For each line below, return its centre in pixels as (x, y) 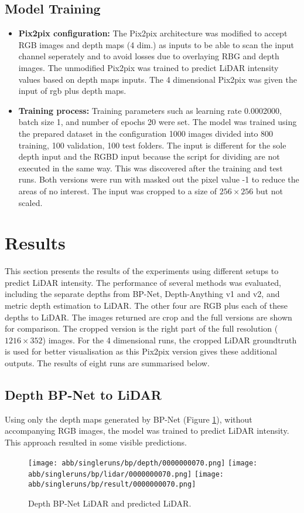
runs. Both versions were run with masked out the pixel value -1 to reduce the (159, 179)
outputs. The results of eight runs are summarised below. (107, 362)
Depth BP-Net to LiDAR (83, 394)
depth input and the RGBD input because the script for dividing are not (149, 156)
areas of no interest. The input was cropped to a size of (118, 190)
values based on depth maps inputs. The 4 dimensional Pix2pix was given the (158, 79)
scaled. (30, 202)
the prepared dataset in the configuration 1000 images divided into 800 (146, 133)
